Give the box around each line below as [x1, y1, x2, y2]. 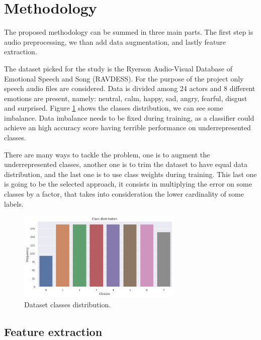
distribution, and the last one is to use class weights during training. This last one [4, 168, 257, 179]
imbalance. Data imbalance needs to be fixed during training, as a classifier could [4, 112, 254, 123]
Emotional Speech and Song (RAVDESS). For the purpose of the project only [4, 73, 244, 83]
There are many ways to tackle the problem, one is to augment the [4, 149, 210, 159]
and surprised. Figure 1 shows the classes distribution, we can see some [4, 103, 223, 113]
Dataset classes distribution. [24, 299, 111, 309]
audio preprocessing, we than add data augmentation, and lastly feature [4, 36, 226, 47]
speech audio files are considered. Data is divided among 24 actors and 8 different [4, 83, 255, 94]
